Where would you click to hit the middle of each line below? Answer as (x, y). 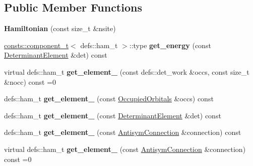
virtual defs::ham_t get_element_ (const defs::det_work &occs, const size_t (127, 71)
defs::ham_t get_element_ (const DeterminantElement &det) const (113, 115)
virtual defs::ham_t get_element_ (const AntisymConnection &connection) (125, 149)
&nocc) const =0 (30, 81)
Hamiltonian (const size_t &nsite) (60, 28)
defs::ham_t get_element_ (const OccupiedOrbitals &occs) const (109, 99)
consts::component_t (37, 45)
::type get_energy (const (170, 45)
